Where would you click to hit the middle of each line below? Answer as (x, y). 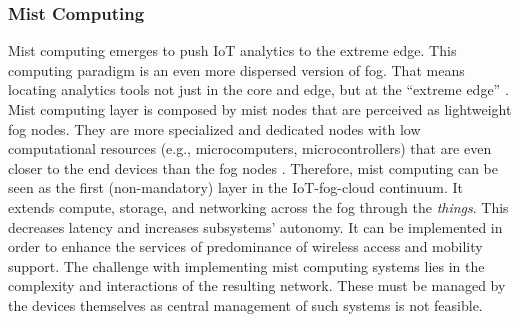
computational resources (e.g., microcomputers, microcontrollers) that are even (250, 148)
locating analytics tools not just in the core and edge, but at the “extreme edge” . (258, 89)
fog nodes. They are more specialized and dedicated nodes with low (214, 128)
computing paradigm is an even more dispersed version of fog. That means (236, 69)
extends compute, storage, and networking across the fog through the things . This (258, 206)
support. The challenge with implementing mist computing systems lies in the (246, 265)
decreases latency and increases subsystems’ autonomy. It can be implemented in (255, 226)
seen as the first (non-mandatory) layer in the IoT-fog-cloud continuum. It (235, 187)
